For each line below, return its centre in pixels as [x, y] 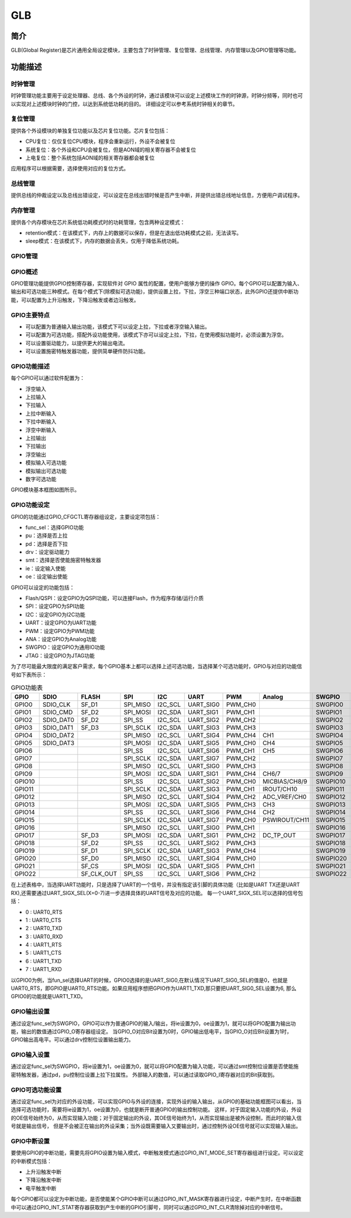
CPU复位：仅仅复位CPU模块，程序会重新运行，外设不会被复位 [100, 141]
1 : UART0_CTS [43, 920]
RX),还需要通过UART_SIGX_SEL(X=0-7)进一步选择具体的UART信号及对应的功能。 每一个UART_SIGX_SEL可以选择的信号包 [157, 893]
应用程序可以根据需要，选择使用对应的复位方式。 [70, 169]
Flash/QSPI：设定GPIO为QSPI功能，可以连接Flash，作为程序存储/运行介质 [115, 598]
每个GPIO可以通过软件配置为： [48, 378]
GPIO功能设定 [30, 505]
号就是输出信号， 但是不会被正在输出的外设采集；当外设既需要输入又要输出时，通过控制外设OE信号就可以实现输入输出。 [156, 1126]
